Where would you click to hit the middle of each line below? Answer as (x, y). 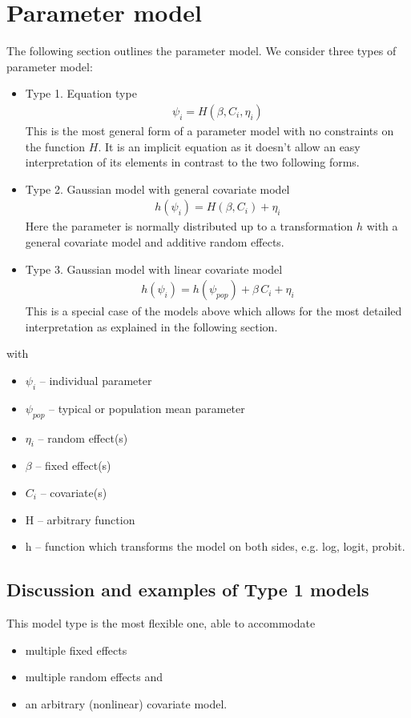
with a (382, 226)
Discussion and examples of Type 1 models (188, 590)
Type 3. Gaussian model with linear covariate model (154, 269)
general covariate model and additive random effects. (155, 241)
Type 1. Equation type (81, 93)
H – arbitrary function (80, 519)
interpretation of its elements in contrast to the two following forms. (192, 162)
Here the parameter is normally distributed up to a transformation (189, 226)
